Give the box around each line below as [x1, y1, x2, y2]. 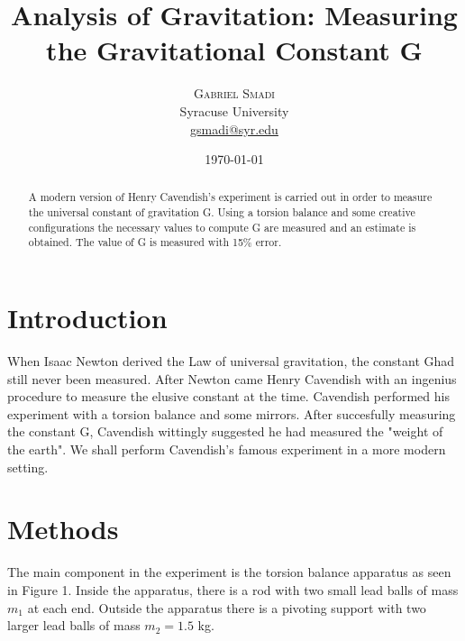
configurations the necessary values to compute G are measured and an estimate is [28, 219, 416, 234]
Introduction [7, 299, 168, 336]
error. [255, 234, 282, 250]
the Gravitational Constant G [46, 32, 423, 69]
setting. [7, 457, 49, 476]
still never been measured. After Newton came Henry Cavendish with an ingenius [7, 369, 457, 388]
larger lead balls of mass [7, 616, 141, 635]
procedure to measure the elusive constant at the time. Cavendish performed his [7, 387, 450, 406]
